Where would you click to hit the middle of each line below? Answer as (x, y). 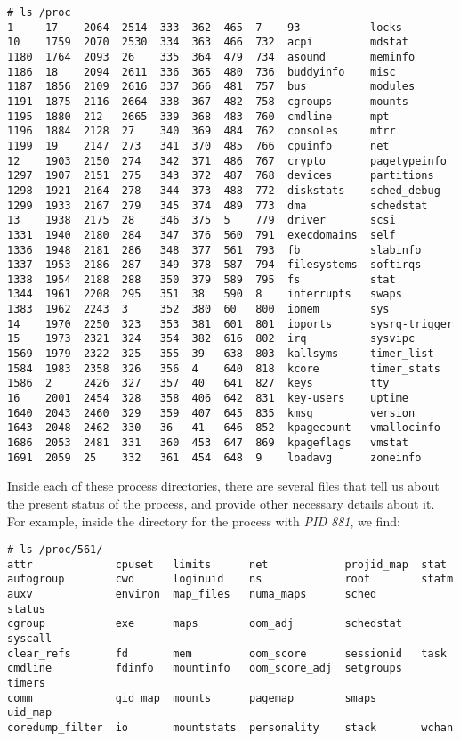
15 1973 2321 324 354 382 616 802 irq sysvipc (211, 339)
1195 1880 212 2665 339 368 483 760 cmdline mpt (198, 116)
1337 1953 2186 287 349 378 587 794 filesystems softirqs (214, 265)
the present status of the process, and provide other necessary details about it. (221, 503)
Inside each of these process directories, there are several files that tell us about (223, 486)
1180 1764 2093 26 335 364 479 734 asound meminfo (211, 57)
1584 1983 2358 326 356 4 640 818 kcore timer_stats (224, 368)
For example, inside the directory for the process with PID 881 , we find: (204, 521)
